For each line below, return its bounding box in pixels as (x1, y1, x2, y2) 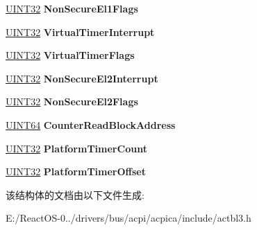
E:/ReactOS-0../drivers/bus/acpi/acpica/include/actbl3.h (6, 211, 251, 225)
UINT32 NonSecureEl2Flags (6, 94, 138, 109)
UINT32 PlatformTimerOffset (6, 164, 146, 179)
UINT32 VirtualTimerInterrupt (6, 24, 155, 39)
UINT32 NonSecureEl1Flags (6, 1, 138, 15)
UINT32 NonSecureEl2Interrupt (6, 71, 158, 85)
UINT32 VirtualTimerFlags (6, 48, 135, 62)
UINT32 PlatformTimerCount (6, 141, 147, 155)
